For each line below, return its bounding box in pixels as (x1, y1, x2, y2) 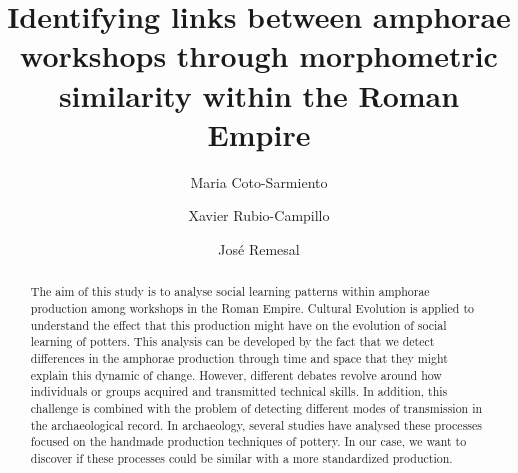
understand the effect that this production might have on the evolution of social (30, 316, 447, 333)
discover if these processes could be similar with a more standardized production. (30, 449, 453, 466)
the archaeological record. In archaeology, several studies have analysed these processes (30, 416, 482, 433)
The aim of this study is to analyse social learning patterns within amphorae (30, 283, 430, 300)
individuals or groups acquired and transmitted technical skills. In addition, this (30, 383, 448, 400)
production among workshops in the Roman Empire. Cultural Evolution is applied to (30, 299, 474, 316)
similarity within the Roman (58, 74, 460, 115)
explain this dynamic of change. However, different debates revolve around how (30, 366, 442, 383)
